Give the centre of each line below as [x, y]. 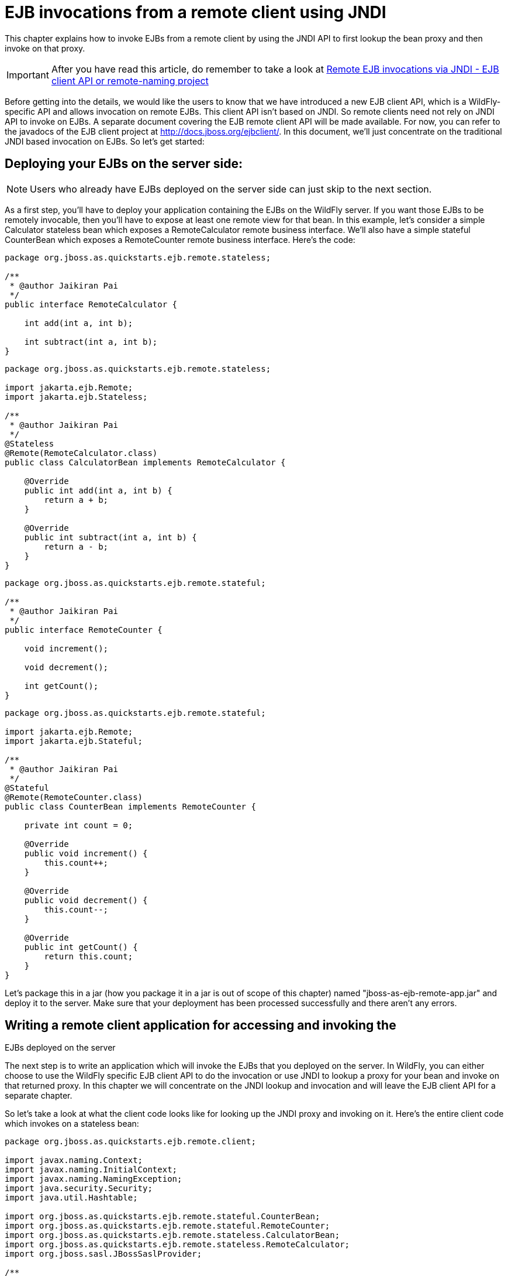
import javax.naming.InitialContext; [91, 1170]
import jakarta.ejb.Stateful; [74, 741]
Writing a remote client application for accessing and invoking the [201, 1025]
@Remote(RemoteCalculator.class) [81, 453]
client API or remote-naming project [130, 80]
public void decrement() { [86, 900]
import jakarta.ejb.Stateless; [76, 397]
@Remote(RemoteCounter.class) [74, 797]
